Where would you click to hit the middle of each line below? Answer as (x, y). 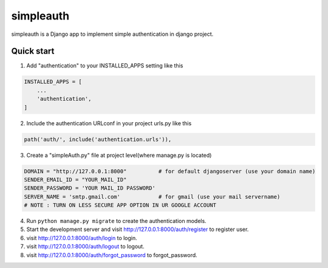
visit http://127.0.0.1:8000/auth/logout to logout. (86, 247)
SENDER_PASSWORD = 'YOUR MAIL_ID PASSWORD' (90, 188)
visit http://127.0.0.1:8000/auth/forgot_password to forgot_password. (112, 255)
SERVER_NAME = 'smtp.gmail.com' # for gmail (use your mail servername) (152, 197)
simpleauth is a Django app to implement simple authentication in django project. (112, 34)
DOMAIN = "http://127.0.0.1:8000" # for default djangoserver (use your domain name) (170, 171)
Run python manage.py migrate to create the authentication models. (116, 221)
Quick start (33, 51)
